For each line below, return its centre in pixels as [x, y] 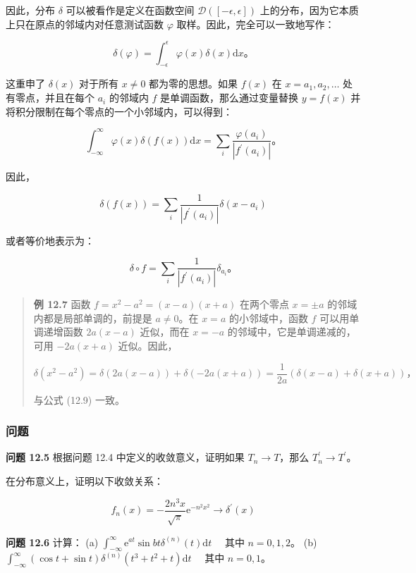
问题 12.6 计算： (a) [52, 542]
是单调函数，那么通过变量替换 [230, 98]
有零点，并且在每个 [50, 98]
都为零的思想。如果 [194, 84]
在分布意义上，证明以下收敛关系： [85, 481]
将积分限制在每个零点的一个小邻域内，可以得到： [119, 111]
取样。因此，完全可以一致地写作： [256, 24]
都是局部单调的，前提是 [98, 318]
